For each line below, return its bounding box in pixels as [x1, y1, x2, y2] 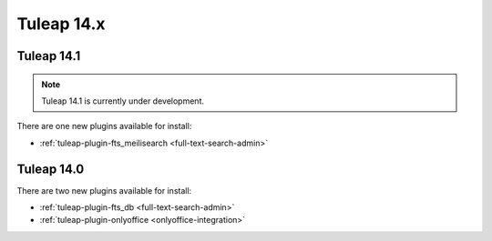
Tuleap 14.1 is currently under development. [41, 95, 205, 106]
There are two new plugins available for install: [16, 185, 192, 196]
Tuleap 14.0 [16, 161, 85, 176]
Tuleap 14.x [16, 14, 106, 34]
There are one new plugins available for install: [16, 121, 192, 132]
